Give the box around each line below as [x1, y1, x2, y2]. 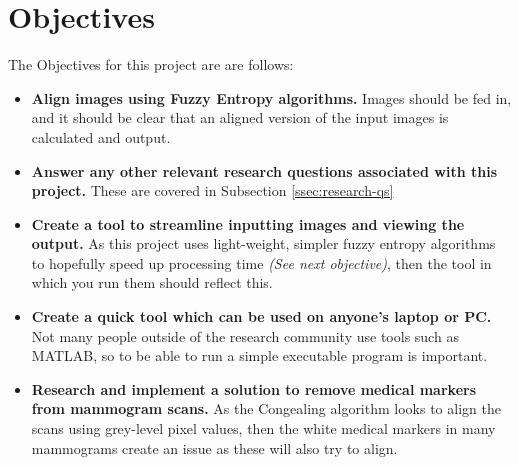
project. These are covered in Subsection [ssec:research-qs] [31, 180, 394, 201]
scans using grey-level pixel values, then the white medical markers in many [31, 418, 496, 439]
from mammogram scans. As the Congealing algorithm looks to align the [31, 398, 501, 419]
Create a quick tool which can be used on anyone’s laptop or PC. [31, 306, 492, 327]
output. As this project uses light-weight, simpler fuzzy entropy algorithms [31, 233, 496, 254]
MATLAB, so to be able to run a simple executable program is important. [31, 345, 488, 366]
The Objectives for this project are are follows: [8, 54, 294, 75]
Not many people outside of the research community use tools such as [31, 325, 459, 346]
